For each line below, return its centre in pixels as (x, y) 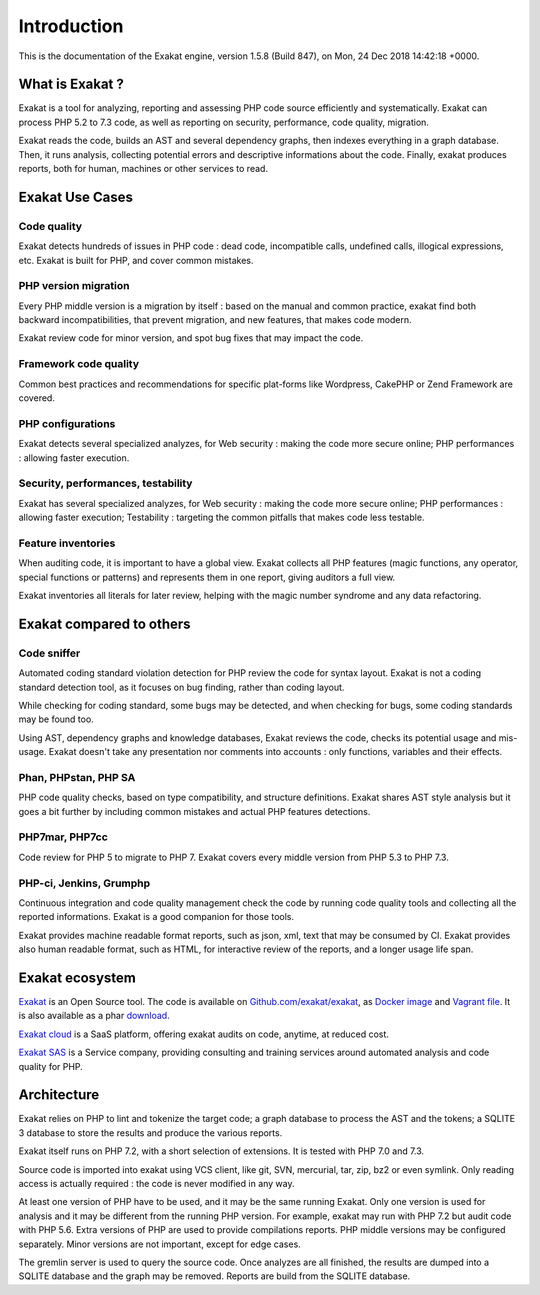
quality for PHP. (51, 1066)
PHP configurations (67, 423)
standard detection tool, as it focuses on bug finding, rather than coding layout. (181, 687)
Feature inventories (67, 543)
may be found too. (56, 719)
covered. (36, 398)
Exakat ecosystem (77, 977)
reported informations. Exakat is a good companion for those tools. (156, 917)
